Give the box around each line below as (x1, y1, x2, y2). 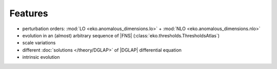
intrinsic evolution (22, 54, 60, 60)
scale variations (22, 40, 56, 46)
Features (9, 8, 48, 19)
